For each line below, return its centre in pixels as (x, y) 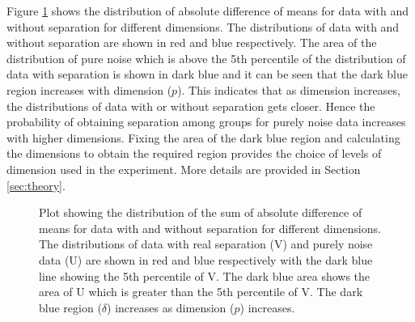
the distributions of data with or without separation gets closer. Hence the (191, 106)
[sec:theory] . (36, 185)
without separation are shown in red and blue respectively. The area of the (192, 42)
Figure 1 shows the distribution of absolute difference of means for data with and (207, 11)
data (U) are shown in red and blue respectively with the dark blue (206, 259)
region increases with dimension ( (89, 89)
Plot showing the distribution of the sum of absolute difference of (201, 212)
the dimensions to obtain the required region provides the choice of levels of (194, 153)
